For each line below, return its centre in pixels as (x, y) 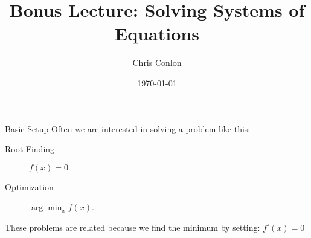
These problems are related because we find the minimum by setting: (133, 227)
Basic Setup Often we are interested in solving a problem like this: (128, 128)
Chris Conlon (157, 63)
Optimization (29, 186)
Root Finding (30, 149)
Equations (157, 34)
